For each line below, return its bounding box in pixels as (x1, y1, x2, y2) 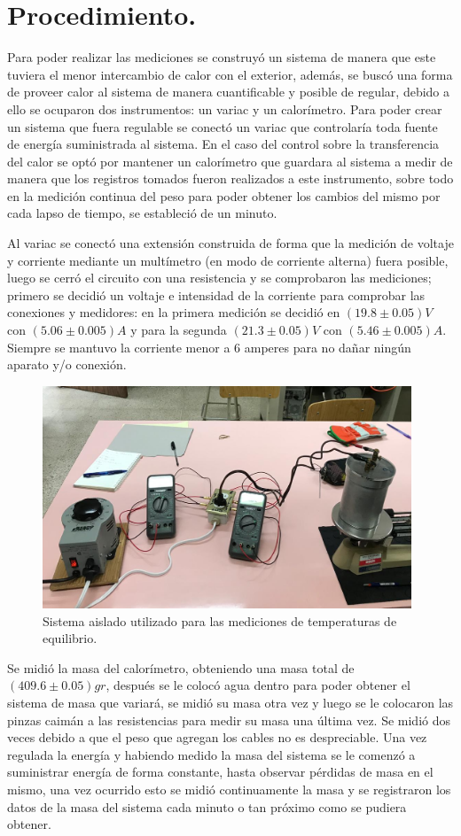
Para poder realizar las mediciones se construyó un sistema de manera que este (7, 48, 436, 66)
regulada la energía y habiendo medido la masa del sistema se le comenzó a (7, 745, 416, 763)
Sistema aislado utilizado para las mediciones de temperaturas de (43, 611, 397, 630)
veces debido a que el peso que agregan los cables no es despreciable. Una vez (7, 728, 427, 747)
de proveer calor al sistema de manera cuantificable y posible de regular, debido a (7, 82, 449, 101)
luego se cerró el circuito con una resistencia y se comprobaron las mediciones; (7, 268, 432, 287)
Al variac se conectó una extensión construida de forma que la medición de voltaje (7, 234, 454, 252)
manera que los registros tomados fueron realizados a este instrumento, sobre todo (7, 169, 454, 188)
